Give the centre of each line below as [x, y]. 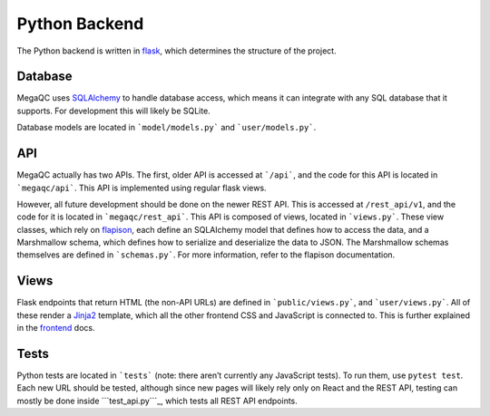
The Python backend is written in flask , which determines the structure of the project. [176, 51]
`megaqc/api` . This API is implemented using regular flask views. [142, 188]
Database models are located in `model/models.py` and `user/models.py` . [167, 128]
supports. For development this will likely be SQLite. [113, 111]
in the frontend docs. [56, 328]
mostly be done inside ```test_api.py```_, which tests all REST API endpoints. [157, 401]
